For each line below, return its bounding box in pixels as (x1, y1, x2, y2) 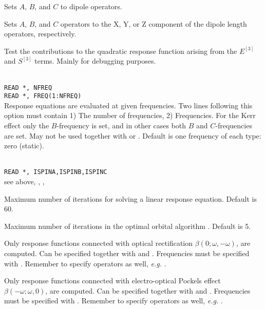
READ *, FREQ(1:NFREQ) (4, 92, 82, 100)
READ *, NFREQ (4, 84, 52, 91)
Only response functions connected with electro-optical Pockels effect (4, 275, 221, 286)
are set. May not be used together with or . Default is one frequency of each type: (4, 130, 261, 141)
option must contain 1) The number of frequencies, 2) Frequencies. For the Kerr (4, 110, 256, 121)
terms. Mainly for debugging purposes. (34, 55, 156, 66)
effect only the (4, 120, 49, 131)
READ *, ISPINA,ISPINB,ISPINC (4, 168, 107, 176)
